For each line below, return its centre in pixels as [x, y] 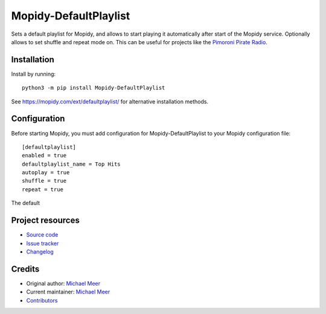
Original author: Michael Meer [63, 283]
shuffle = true [44, 181]
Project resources [45, 221]
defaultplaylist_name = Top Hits [71, 164]
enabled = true [44, 155]
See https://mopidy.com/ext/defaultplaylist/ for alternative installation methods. [110, 101]
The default [26, 203]
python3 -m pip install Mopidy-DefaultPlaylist [94, 88]
